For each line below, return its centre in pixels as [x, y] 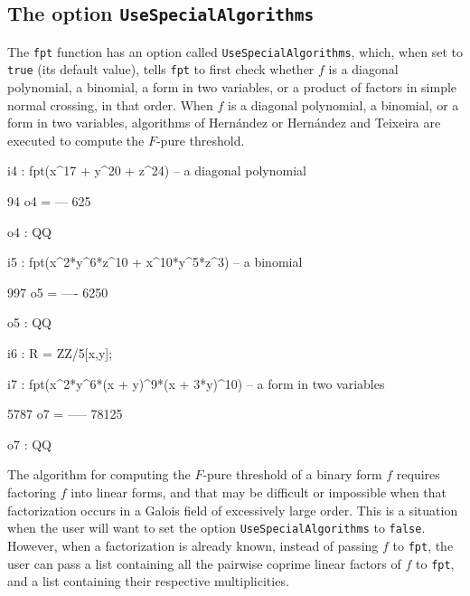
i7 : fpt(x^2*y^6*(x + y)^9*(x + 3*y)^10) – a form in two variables [196, 383]
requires [418, 474]
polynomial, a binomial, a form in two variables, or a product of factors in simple [232, 87]
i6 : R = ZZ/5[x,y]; [60, 353]
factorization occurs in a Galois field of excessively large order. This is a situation [233, 510]
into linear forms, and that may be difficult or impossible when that [259, 492]
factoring [32, 492]
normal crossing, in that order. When [110, 104]
